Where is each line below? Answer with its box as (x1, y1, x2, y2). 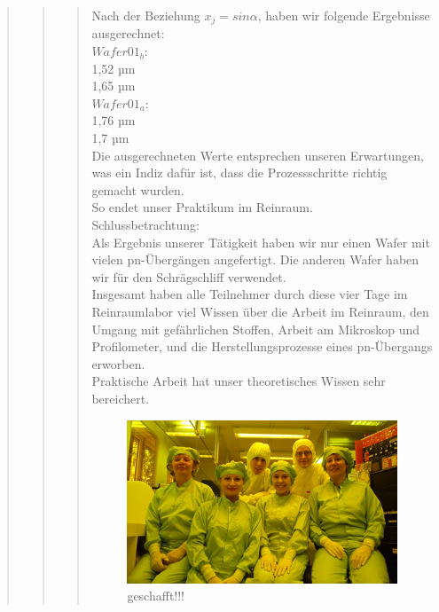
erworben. (91, 354, 145, 373)
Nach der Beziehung (91, 6, 200, 24)
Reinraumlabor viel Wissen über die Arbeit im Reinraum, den (91, 302, 429, 320)
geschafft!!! (127, 586, 185, 605)
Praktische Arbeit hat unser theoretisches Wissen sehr (91, 372, 386, 390)
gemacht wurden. (91, 180, 184, 199)
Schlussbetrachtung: (91, 215, 200, 233)
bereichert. (91, 388, 150, 407)
